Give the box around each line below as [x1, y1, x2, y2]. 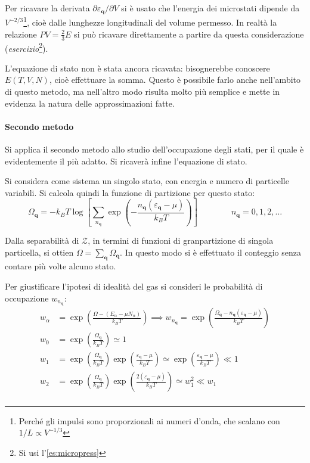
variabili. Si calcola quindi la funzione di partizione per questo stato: [5, 186, 255, 198]
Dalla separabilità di [5, 234, 79, 246]
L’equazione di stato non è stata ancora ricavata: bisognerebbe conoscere [5, 61, 270, 74]
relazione [5, 27, 37, 40]
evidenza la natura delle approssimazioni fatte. [5, 97, 175, 109]
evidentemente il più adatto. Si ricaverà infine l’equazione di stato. [5, 154, 247, 167]
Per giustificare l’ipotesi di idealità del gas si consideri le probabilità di [5, 279, 263, 292]
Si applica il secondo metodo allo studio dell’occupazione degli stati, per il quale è [5, 142, 304, 155]
